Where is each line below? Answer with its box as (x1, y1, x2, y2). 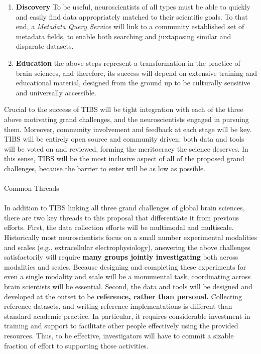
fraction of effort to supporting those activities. (4, 340, 149, 350)
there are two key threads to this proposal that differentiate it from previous (4, 212, 239, 222)
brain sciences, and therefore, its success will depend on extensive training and (16, 67, 257, 78)
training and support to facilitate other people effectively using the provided (4, 320, 238, 331)
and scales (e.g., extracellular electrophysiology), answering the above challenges (4, 242, 250, 252)
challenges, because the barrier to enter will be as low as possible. (4, 163, 206, 173)
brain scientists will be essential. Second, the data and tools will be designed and (4, 281, 252, 292)
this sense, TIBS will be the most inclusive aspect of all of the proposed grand (4, 153, 244, 164)
